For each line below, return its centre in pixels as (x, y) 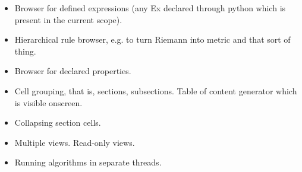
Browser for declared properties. (73, 71)
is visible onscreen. (48, 102)
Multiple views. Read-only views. (75, 142)
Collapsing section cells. (58, 122)
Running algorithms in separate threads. (88, 162)
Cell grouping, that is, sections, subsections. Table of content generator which (156, 90)
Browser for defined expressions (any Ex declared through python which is (150, 8)
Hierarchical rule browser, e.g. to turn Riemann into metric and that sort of (152, 39)
